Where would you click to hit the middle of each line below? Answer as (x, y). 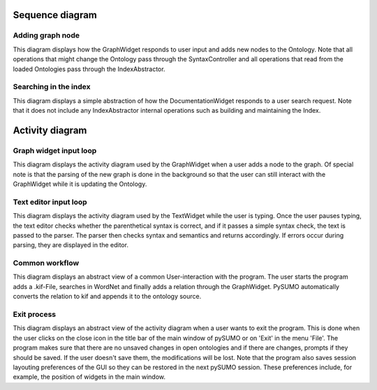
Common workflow (46, 263)
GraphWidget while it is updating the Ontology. (80, 184)
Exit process (35, 315)
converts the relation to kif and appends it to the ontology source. (107, 297)
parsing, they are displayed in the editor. (71, 245)
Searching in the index (52, 87)
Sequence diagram (55, 15)
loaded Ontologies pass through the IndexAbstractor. (89, 69)
